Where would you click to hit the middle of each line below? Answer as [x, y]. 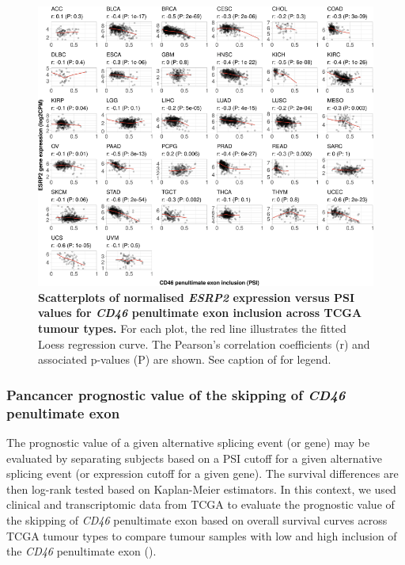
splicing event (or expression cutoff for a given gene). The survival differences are [202, 473]
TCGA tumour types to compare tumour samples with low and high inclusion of [202, 535]
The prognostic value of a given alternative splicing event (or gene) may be [188, 442]
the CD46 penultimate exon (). [81, 551]
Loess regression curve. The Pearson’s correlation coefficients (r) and [204, 344]
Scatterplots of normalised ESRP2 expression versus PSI [196, 297]
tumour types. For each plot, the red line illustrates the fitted [192, 328]
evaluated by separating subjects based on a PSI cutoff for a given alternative [195, 458]
